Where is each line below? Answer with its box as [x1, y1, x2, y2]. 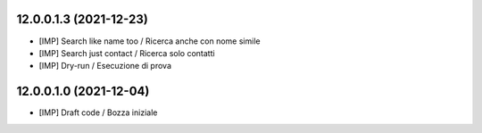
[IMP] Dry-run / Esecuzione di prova [38, 61, 172, 71]
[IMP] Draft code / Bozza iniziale [38, 107, 158, 118]
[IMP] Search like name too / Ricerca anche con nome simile [38, 36, 261, 46]
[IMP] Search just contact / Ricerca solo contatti [38, 47, 215, 58]
